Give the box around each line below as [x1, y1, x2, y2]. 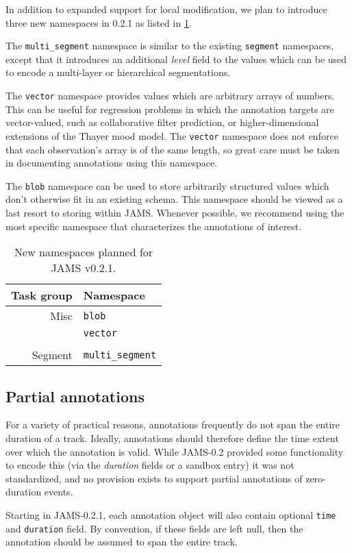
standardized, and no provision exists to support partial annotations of [5, 471, 303, 485]
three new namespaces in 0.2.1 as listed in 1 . [5, 15, 192, 29]
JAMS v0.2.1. [51, 260, 116, 276]
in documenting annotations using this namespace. [5, 156, 218, 170]
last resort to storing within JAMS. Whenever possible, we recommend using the [5, 205, 344, 219]
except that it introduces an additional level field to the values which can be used [5, 51, 347, 66]
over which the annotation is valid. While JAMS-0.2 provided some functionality [5, 444, 344, 458]
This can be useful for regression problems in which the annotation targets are [5, 101, 334, 116]
